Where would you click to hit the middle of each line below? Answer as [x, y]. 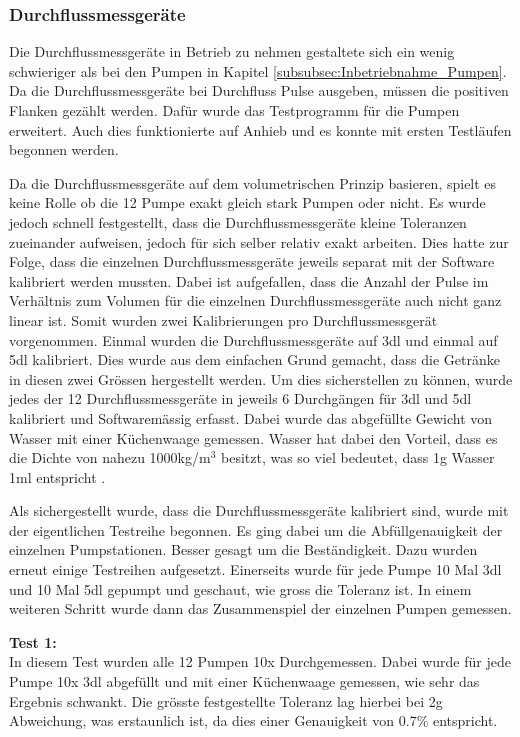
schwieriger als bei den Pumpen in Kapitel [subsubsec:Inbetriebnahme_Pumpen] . [258, 70]
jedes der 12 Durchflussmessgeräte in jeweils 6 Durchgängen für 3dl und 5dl [240, 398]
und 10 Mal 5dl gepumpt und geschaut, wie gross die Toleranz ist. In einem [240, 588]
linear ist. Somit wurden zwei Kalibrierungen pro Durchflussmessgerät [223, 319]
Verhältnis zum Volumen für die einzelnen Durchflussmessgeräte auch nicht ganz [255, 300]
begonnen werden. [64, 149]
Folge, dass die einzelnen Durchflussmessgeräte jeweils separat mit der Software [252, 261]
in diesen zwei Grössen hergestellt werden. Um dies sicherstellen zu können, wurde [261, 378]
